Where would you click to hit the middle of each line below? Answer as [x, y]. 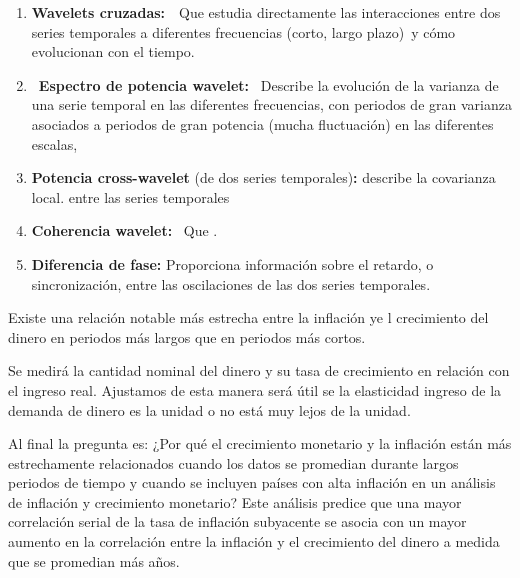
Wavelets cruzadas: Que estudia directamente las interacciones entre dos [266, 12]
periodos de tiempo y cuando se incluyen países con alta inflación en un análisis [252, 482]
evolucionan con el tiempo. [113, 51]
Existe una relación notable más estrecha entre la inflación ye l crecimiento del [248, 317]
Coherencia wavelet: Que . [124, 230]
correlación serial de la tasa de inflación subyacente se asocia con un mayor [237, 521]
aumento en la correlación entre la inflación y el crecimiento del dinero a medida [254, 541]
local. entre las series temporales [130, 196]
